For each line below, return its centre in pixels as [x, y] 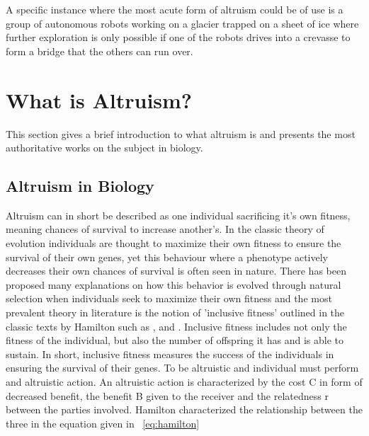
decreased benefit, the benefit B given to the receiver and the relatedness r [167, 395]
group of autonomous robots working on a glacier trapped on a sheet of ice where [182, 23]
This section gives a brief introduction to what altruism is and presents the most [181, 133]
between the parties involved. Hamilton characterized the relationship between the [184, 409]
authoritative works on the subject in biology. [104, 148]
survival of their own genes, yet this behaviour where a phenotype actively [167, 257]
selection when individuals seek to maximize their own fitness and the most [169, 298]
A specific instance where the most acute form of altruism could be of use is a [175, 9]
